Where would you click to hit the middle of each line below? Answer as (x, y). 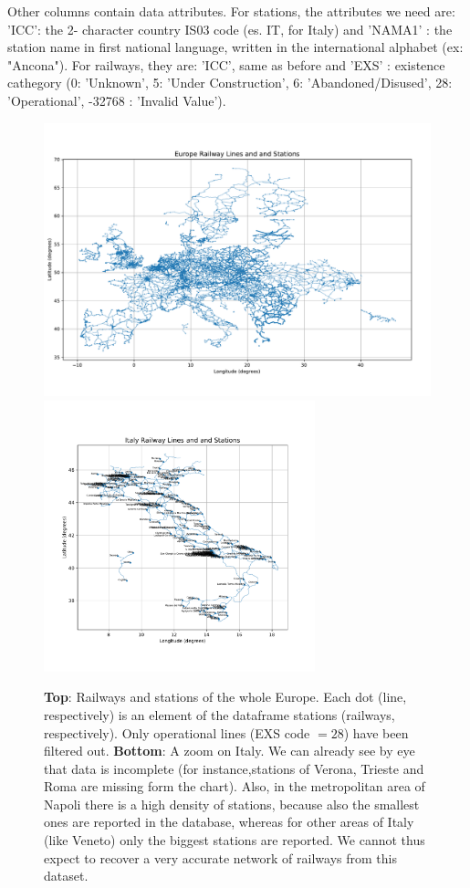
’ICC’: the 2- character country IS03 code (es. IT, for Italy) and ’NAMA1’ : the (230, 29)
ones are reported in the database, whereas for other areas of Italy (229, 822)
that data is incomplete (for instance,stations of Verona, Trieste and (234, 768)
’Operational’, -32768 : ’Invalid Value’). (117, 100)
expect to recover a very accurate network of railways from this (220, 857)
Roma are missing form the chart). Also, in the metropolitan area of (235, 786)
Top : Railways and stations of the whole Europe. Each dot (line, (225, 697)
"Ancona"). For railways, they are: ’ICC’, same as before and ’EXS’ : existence (226, 64)
